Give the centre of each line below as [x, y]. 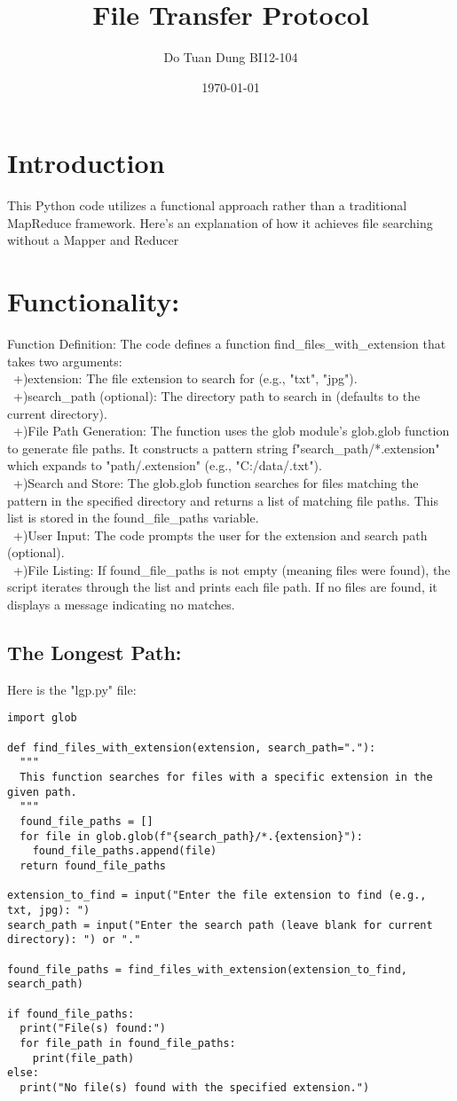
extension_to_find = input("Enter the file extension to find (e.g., [217, 896]
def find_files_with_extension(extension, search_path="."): [192, 747]
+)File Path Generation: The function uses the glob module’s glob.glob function [231, 431]
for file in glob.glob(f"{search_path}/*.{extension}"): [191, 836]
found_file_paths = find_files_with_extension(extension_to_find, [208, 969]
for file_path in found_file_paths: [128, 1043]
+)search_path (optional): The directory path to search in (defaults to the [217, 395]
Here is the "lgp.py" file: [72, 689]
